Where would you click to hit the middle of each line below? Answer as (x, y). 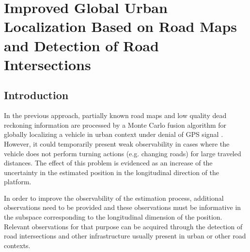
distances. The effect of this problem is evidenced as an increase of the (108, 163)
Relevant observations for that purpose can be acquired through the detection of (123, 226)
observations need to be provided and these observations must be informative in (123, 207)
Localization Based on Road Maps (121, 26)
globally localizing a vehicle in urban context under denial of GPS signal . (114, 134)
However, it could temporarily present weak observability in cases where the (117, 143)
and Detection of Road (81, 45)
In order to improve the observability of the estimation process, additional (114, 198)
